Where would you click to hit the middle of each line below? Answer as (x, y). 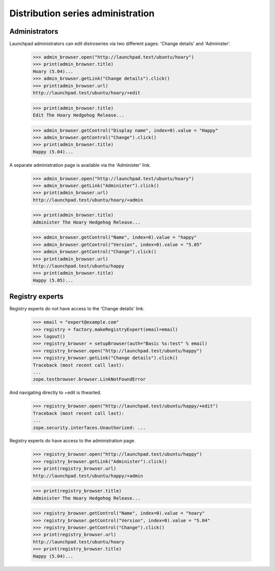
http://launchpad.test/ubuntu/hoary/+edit (87, 93)
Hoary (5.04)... (53, 71)
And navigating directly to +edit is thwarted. (56, 392)
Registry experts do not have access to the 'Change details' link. (77, 309)
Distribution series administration (82, 13)
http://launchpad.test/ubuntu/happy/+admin (88, 476)
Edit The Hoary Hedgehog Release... (79, 115)
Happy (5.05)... (53, 280)
